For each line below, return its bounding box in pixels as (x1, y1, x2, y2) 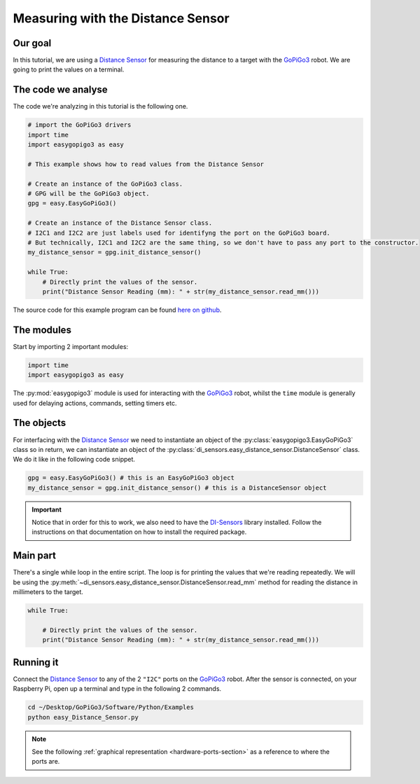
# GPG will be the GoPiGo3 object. (27, 190, 150, 198)
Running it (13, 656, 59, 668)
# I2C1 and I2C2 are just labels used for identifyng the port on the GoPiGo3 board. (27, 228, 330, 237)
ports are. (31, 757, 60, 766)
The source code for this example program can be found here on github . (13, 305, 222, 314)
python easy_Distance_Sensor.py (27, 713, 139, 721)
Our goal (13, 37, 52, 49)
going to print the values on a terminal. (13, 65, 125, 74)
